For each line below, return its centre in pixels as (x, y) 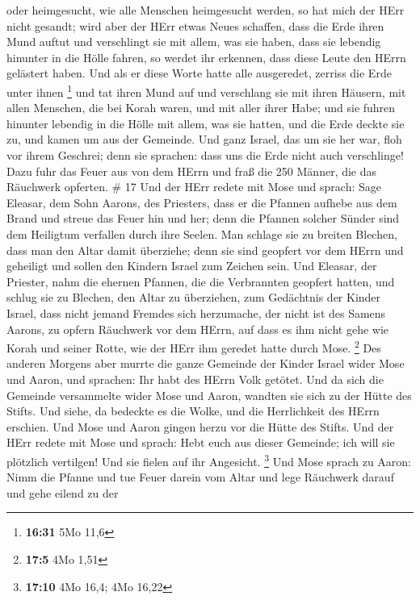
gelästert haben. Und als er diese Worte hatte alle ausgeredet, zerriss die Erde (199, 73)
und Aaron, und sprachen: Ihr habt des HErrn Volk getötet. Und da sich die (195, 379)
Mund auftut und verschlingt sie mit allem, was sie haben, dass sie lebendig (194, 42)
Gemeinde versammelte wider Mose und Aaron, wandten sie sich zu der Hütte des (209, 395)
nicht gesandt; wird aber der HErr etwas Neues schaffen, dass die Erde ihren (195, 25)
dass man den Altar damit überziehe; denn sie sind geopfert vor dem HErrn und (205, 250)
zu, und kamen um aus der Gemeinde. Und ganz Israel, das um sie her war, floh (204, 139)
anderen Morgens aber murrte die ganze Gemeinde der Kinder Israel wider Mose (206, 363)
